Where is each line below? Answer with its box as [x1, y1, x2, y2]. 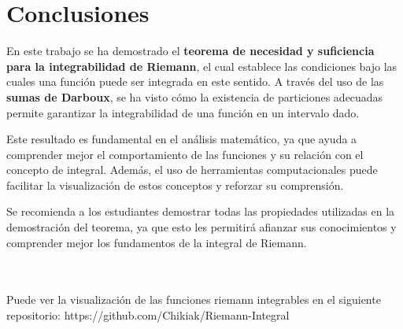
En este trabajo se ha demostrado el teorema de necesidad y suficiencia [6, 43, 375, 59]
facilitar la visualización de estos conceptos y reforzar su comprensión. [6, 176, 344, 193]
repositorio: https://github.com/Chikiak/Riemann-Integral [6, 307, 290, 323]
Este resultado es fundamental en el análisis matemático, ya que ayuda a [6, 131, 357, 147]
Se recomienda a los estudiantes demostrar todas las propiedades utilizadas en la [6, 203, 395, 220]
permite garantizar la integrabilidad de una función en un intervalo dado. [6, 104, 360, 120]
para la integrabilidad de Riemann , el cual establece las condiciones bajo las [6, 57, 397, 74]
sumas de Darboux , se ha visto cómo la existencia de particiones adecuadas [6, 88, 383, 105]
